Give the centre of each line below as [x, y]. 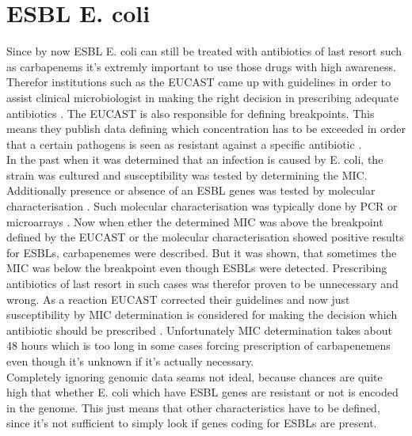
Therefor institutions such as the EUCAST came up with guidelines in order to [199, 82]
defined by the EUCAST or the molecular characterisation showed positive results [205, 237]
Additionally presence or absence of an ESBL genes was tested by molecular [191, 190]
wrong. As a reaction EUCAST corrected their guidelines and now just [178, 299]
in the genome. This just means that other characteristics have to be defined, [193, 407]
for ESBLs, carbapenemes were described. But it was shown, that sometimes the [202, 252]
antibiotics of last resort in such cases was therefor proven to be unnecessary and [202, 284]
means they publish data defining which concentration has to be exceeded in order [206, 129]
